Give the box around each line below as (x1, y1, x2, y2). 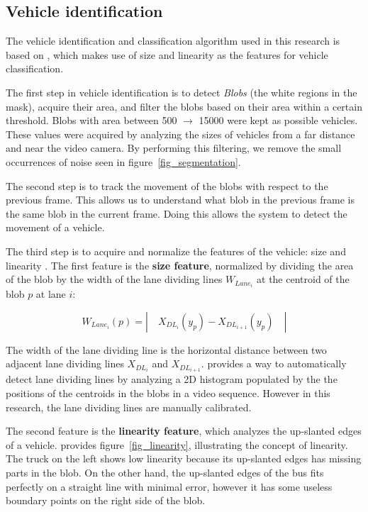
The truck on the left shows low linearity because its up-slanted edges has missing (6, 451, 362, 466)
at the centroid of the (257, 272, 350, 286)
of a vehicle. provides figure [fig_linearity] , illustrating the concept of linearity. (6, 437, 348, 452)
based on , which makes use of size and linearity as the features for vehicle (6, 47, 328, 62)
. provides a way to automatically (201, 356, 347, 371)
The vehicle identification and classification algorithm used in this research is (6, 33, 340, 48)
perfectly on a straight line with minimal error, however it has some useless (6, 479, 333, 494)
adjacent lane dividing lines (6, 356, 124, 371)
